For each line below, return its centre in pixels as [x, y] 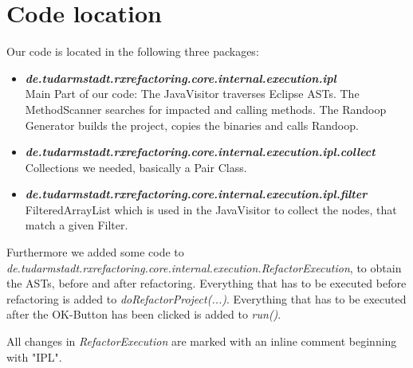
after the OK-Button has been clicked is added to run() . [144, 314]
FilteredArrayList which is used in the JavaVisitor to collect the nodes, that [211, 209]
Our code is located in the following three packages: [133, 51]
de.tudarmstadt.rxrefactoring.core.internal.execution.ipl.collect [200, 152]
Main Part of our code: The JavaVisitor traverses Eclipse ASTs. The [192, 94]
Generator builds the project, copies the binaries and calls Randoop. [192, 125]
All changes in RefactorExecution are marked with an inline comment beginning [202, 341]
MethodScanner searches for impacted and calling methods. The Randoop [206, 109]
